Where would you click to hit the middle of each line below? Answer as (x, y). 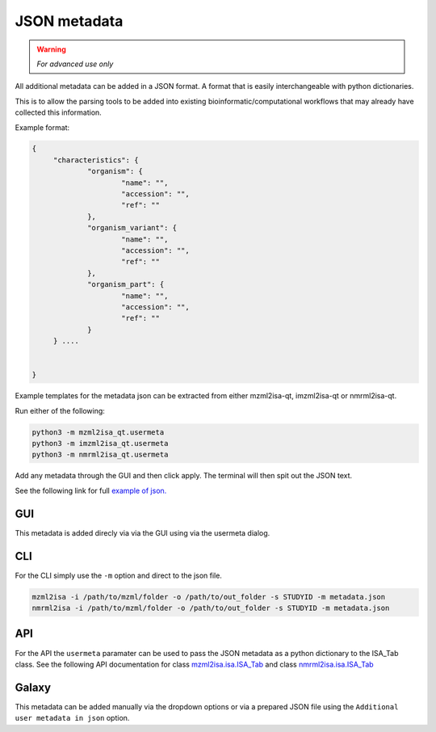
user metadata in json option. (72, 718)
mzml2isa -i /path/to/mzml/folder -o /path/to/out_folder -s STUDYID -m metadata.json (209, 597)
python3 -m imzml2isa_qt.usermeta (100, 444)
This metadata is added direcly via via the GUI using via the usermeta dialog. (143, 532)
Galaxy (33, 687)
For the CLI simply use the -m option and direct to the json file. (118, 575)
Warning (51, 49)
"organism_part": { (126, 284)
